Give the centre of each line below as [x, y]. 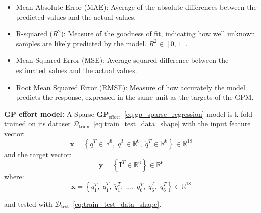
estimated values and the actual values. [76, 70]
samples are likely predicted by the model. [81, 43]
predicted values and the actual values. [76, 16]
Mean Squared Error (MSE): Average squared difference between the [122, 60]
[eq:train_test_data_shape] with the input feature [172, 124]
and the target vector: [38, 154]
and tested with [28, 204]
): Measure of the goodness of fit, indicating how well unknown [158, 33]
